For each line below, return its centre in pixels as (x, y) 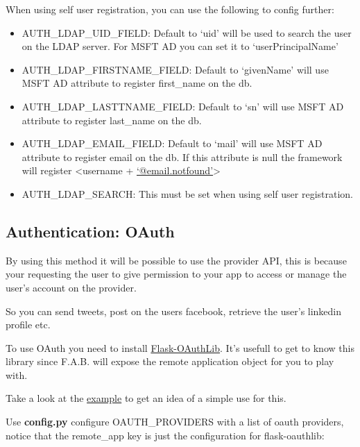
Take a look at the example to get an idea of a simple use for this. (146, 398)
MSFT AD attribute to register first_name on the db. (137, 83)
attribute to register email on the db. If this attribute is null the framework (182, 157)
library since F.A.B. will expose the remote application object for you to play (170, 361)
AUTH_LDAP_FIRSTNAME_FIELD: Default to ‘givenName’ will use (175, 69)
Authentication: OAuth (90, 231)
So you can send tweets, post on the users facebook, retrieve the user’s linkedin (174, 311)
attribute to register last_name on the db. (112, 120)
